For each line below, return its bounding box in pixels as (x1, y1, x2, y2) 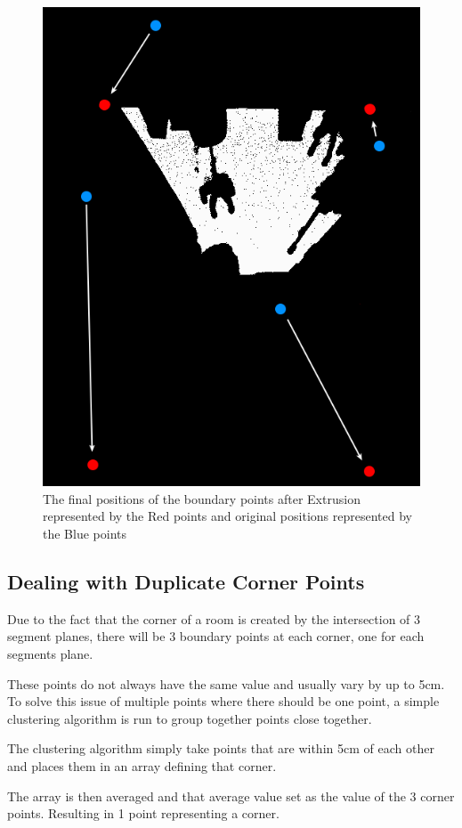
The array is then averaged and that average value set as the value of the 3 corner (7, 786, 455, 805)
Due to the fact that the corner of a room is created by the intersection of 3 (7, 609, 421, 628)
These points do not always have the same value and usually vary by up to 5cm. (7, 674, 445, 693)
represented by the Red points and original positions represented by (43, 507, 412, 525)
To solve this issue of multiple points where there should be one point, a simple (7, 692, 440, 710)
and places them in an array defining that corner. (7, 757, 277, 775)
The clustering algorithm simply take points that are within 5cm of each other (7, 739, 434, 758)
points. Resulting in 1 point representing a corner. (7, 804, 280, 823)
